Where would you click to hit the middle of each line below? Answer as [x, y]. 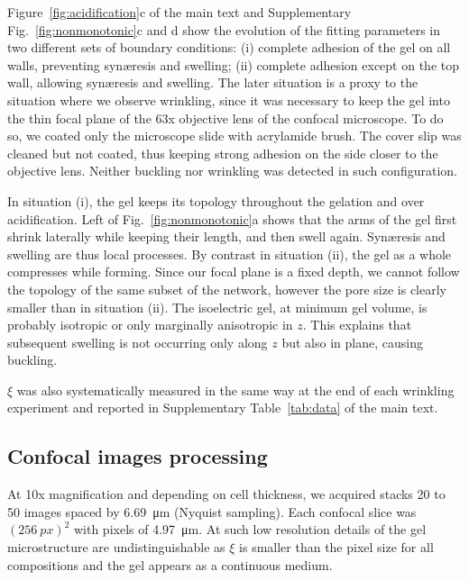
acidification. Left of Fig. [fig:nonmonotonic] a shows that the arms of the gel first [232, 218]
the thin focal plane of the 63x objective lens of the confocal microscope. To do [225, 118]
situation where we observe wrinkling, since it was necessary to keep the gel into [229, 100]
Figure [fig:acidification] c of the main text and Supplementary [179, 12]
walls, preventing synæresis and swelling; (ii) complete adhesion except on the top [234, 64]
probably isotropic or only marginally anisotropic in [150, 325]
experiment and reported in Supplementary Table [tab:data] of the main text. [223, 408]
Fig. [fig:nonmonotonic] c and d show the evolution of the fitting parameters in [224, 29]
